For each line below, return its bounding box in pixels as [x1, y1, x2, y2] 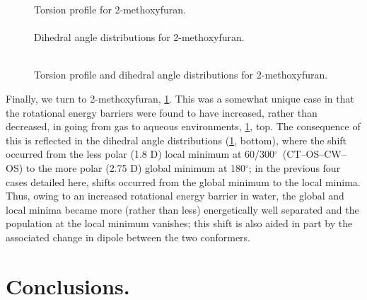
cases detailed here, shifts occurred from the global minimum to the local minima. [6, 174, 361, 189]
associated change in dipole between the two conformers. [6, 229, 250, 244]
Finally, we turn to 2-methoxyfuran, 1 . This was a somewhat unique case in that [6, 91, 354, 105]
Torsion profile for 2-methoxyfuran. [34, 2, 186, 16]
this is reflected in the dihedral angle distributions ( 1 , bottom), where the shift [6, 132, 347, 147]
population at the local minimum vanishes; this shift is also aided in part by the [6, 216, 353, 231]
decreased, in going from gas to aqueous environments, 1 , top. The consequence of [6, 119, 361, 134]
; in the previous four [248, 160, 341, 175]
